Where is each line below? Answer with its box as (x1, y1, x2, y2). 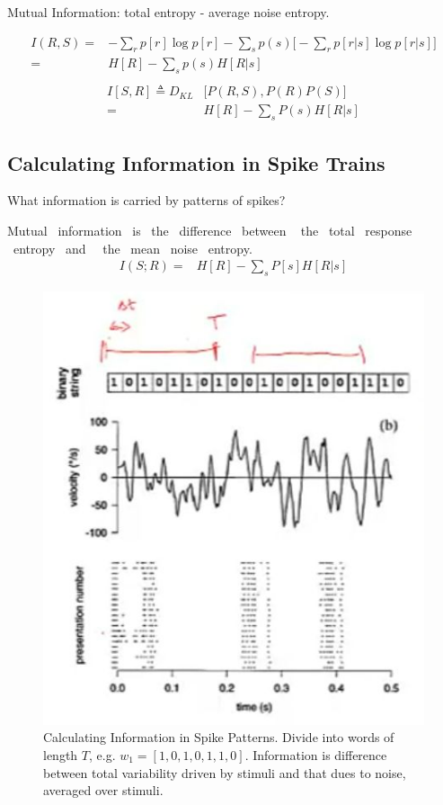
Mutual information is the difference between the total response (7, 220, 412, 239)
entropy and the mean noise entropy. (13, 238, 253, 257)
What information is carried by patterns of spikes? (7, 191, 286, 210)
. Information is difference (244, 745, 387, 764)
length (43, 745, 78, 764)
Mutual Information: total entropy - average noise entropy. (7, 3, 330, 21)
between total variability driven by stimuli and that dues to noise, (43, 763, 406, 782)
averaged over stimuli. (43, 781, 164, 800)
